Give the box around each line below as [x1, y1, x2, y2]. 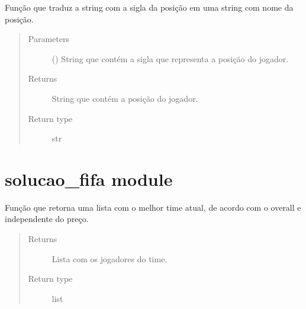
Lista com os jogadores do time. [51, 252, 168, 265]
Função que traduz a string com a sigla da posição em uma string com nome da [5, 1, 294, 13]
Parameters [28, 33, 69, 45]
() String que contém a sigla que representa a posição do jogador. [51, 52, 289, 65]
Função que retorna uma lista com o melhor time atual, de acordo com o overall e [5, 201, 301, 213]
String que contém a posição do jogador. [51, 92, 198, 104]
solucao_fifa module [5, 166, 173, 191]
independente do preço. [5, 213, 89, 225]
